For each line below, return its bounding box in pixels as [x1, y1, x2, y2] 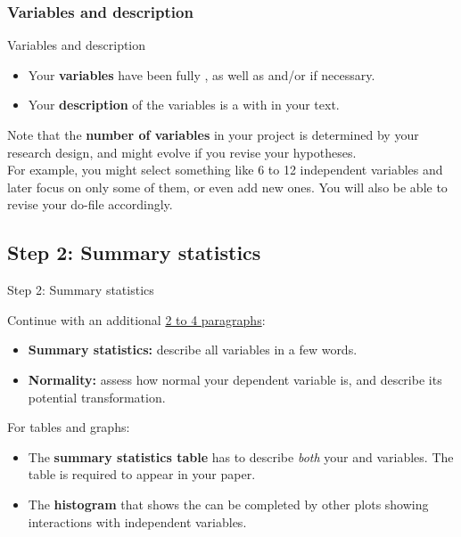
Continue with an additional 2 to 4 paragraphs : [7, 310, 266, 329]
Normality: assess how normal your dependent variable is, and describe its [28, 370, 442, 388]
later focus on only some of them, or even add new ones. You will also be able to [7, 177, 448, 196]
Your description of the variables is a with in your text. [28, 95, 340, 114]
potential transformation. [28, 387, 166, 406]
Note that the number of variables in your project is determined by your [7, 126, 419, 143]
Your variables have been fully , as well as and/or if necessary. [28, 65, 375, 84]
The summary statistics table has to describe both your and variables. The [28, 447, 454, 466]
